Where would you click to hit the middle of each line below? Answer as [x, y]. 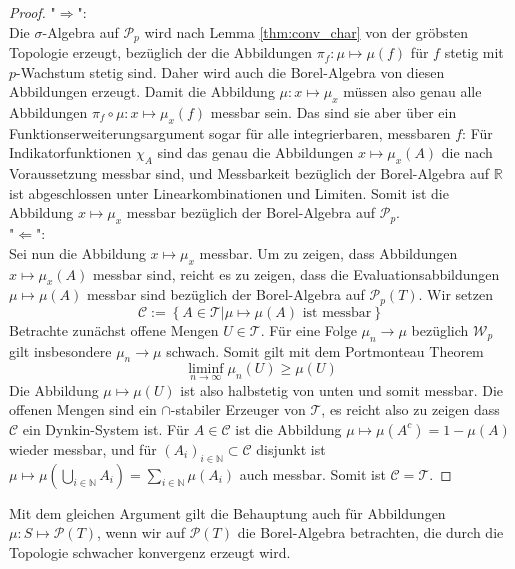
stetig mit [474, 52]
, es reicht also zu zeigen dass [410, 409]
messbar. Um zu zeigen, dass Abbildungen [328, 252]
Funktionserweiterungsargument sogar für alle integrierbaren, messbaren [230, 132]
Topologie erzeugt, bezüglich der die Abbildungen [161, 52]
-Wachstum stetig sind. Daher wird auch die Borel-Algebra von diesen [230, 71]
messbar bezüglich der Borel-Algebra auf [251, 212]
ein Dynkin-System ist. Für [106, 428]
